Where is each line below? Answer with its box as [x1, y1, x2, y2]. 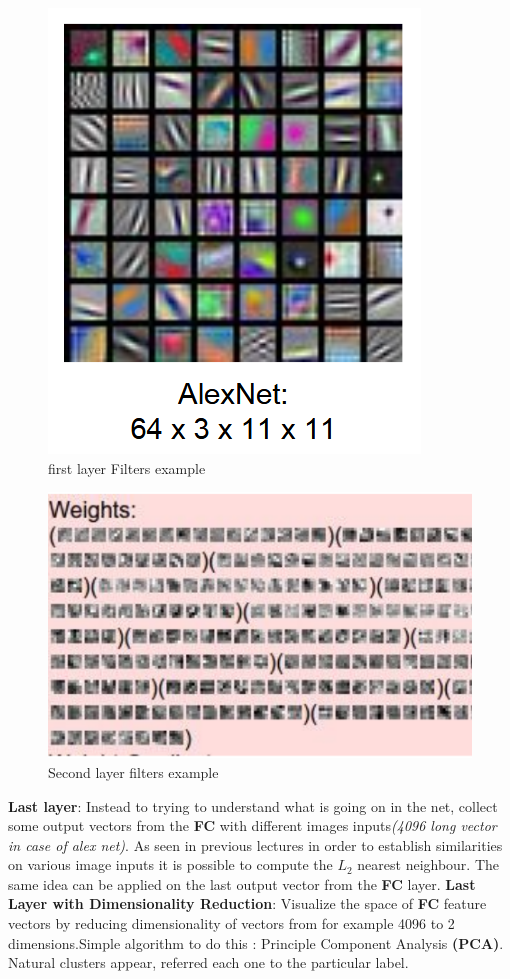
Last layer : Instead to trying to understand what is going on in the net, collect [8, 795, 498, 816]
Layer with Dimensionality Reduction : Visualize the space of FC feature [8, 893, 487, 914]
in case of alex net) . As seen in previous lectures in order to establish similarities [8, 834, 503, 855]
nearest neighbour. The [357, 854, 500, 875]
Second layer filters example [48, 761, 219, 782]
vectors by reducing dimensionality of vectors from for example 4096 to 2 [8, 913, 455, 934]
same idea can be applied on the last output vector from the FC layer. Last [8, 873, 476, 894]
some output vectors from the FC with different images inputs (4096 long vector [8, 815, 497, 836]
